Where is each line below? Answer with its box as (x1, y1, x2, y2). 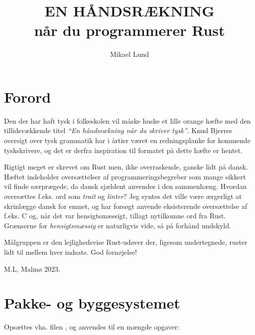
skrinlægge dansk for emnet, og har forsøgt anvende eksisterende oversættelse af (4, 200, 248, 211)
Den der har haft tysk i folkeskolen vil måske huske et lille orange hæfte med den (4, 115, 251, 126)
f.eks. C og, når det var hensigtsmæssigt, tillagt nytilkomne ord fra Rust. (4, 210, 226, 221)
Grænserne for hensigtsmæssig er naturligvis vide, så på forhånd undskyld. (4, 220, 231, 230)
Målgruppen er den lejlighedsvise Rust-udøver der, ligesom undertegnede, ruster (4, 237, 248, 247)
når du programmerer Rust (34, 20, 225, 40)
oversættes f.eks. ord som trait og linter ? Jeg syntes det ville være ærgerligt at (4, 191, 242, 201)
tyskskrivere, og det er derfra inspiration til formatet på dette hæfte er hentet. (4, 145, 243, 155)
